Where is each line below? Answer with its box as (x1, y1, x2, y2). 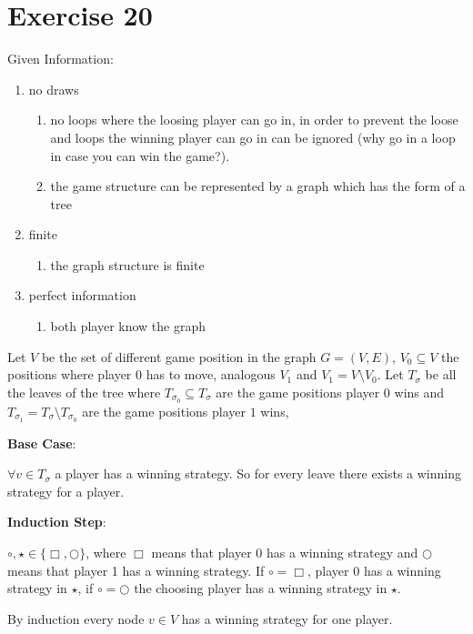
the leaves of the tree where (7, 382, 161, 401)
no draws (28, 79, 79, 98)
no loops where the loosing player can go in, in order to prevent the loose (50, 110, 458, 129)
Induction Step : (7, 512, 106, 531)
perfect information (28, 286, 136, 305)
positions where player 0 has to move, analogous (7, 365, 276, 384)
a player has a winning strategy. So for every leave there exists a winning (55, 464, 462, 483)
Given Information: (7, 49, 114, 68)
